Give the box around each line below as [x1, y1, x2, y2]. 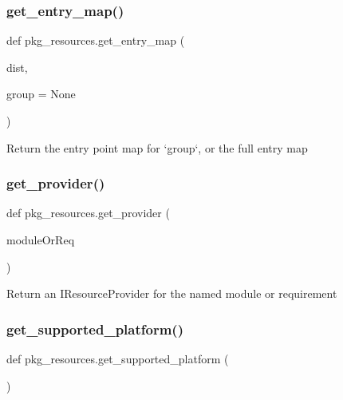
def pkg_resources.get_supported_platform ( [6, 350, 229, 366]
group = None [6, 85, 76, 102]
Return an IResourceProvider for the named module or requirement [6, 285, 337, 302]
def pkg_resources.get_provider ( [6, 204, 170, 221]
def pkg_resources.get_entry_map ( [6, 32, 185, 49]
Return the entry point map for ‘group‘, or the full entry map [6, 139, 308, 156]
